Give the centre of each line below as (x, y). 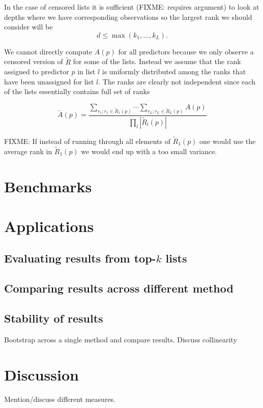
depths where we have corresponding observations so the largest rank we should (128, 17)
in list (86, 71)
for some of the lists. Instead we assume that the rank (157, 61)
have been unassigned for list (49, 81)
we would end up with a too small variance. (149, 151)
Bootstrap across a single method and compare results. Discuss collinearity (121, 339)
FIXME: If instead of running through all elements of (87, 141)
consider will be (28, 27)
